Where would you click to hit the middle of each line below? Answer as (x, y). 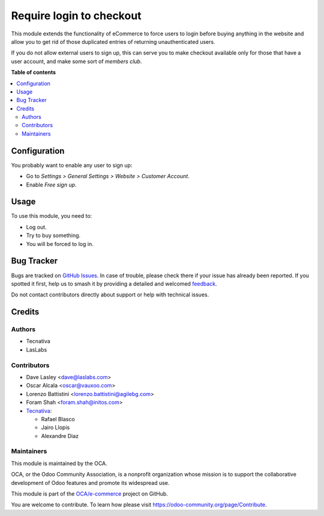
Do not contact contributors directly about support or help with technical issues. (110, 295)
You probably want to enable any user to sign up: (72, 165)
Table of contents (34, 73)
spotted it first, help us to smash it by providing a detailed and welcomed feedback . (114, 283)
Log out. (37, 227)
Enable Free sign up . (52, 184)
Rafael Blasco (58, 419)
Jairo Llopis (55, 427)
